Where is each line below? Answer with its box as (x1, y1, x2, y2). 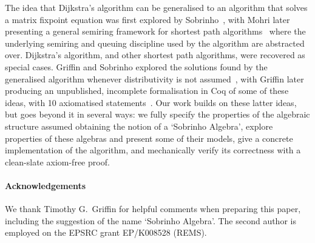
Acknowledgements (5, 179, 86, 191)
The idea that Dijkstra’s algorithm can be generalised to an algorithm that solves (5, 1, 308, 13)
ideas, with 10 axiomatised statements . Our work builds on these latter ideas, (5, 96, 297, 108)
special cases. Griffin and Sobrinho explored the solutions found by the (5, 60, 268, 73)
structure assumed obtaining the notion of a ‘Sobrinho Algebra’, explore (5, 119, 273, 132)
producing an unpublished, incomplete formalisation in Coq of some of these (5, 84, 289, 97)
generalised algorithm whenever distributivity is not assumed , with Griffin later (5, 72, 304, 85)
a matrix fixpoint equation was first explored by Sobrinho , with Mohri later (5, 13, 290, 25)
